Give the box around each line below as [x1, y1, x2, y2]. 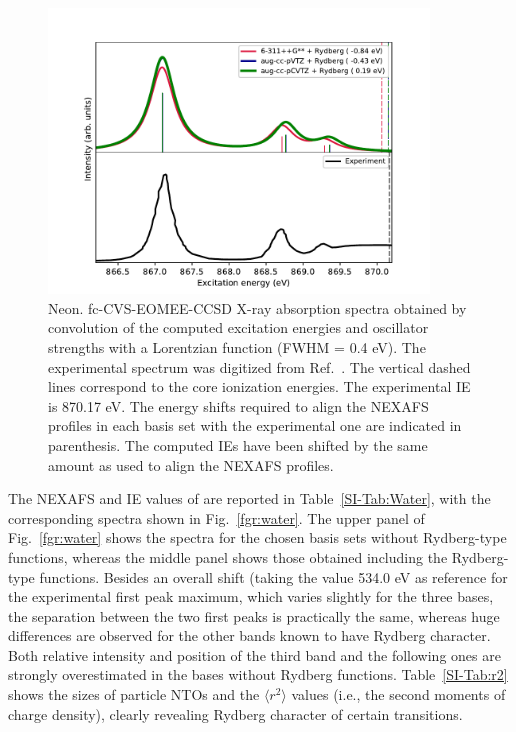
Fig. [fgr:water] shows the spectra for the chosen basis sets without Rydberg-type [8, 527, 507, 548]
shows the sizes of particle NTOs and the [8, 684, 260, 705]
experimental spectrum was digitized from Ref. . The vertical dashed [48, 356, 471, 377]
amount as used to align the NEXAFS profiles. [48, 454, 334, 475]
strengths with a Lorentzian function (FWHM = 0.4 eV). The [48, 336, 426, 357]
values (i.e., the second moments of [291, 684, 506, 705]
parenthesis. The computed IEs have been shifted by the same [48, 434, 428, 455]
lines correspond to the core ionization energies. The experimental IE [48, 376, 471, 397]
